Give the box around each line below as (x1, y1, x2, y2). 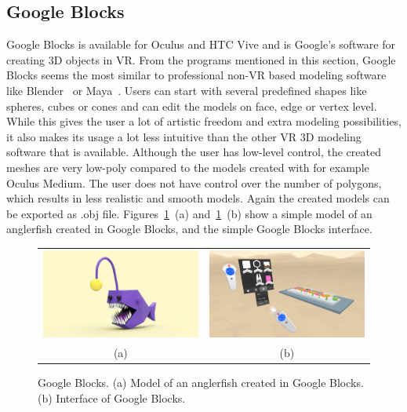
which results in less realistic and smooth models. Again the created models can (6, 190, 390, 206)
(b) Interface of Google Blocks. (38, 389, 186, 406)
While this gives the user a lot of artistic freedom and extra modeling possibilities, (6, 113, 402, 129)
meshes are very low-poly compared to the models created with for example (6, 159, 369, 175)
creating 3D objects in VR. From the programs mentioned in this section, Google (6, 51, 396, 67)
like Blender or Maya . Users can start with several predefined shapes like (6, 82, 367, 98)
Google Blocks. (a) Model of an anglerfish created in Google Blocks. (38, 374, 364, 391)
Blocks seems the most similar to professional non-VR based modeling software (6, 67, 387, 83)
